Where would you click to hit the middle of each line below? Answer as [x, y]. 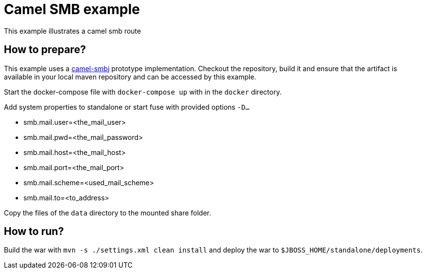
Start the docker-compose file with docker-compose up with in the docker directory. [143, 92]
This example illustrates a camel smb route [73, 31]
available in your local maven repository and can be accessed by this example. [130, 77]
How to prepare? [45, 50]
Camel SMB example [72, 9]
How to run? [34, 232]
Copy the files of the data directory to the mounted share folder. [108, 213]
